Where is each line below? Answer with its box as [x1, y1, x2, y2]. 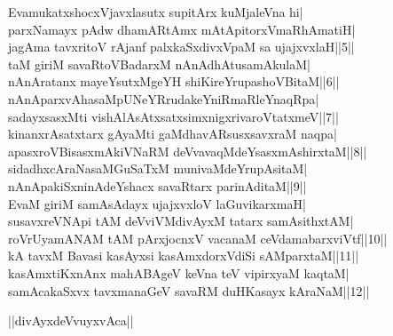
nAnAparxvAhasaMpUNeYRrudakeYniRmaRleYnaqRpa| [8, 89, 319, 108]
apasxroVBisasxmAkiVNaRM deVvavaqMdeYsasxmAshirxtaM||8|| [8, 141, 367, 160]
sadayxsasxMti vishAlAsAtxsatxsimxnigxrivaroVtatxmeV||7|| [8, 107, 339, 125]
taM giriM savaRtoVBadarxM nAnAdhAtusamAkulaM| [8, 54, 310, 73]
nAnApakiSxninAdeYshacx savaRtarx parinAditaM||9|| [8, 176, 307, 195]
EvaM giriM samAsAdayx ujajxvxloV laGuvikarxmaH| [8, 194, 306, 212]
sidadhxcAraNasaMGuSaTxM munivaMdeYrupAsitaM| [8, 159, 308, 178]
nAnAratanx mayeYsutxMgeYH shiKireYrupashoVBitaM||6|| [8, 72, 340, 91]
